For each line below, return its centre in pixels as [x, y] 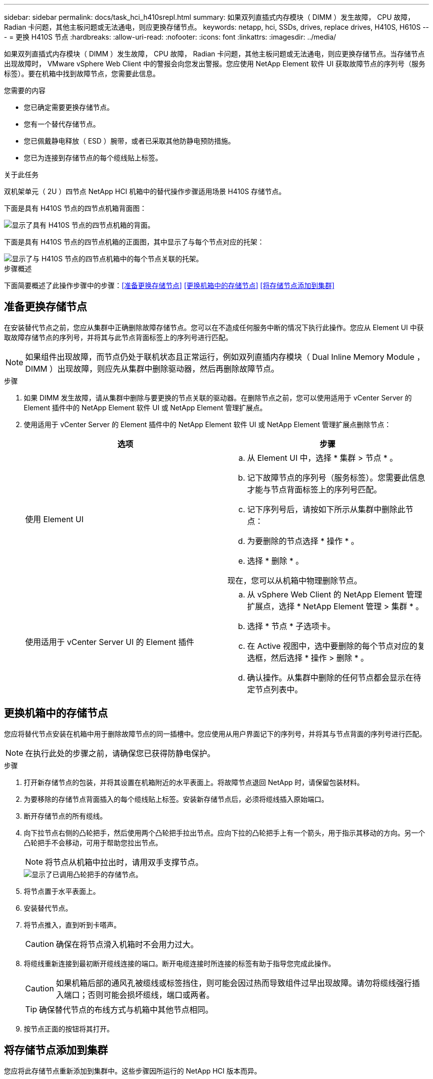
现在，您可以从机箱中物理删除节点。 [295, 580]
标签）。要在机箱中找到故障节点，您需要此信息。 [82, 74]
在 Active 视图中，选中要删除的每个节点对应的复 [336, 646]
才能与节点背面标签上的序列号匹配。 [315, 489]
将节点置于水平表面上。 [62, 891]
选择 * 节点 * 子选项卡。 [291, 626]
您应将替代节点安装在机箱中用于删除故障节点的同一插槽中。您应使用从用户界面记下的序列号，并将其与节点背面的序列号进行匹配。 [215, 734]
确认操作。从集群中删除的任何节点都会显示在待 [334, 677]
